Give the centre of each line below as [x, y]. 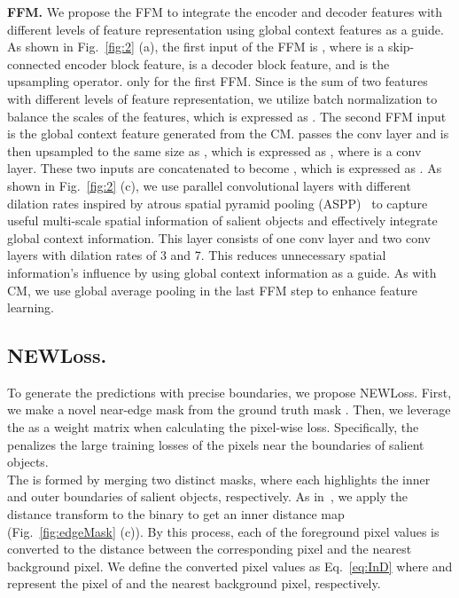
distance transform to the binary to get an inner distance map [176, 514]
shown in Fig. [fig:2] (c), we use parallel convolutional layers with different [209, 185]
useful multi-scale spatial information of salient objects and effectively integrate [222, 220]
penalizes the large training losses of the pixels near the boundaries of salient [216, 444]
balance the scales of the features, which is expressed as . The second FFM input [227, 116]
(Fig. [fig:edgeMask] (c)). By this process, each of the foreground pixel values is [223, 531]
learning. [31, 307]
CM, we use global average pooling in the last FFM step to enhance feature [213, 290]
